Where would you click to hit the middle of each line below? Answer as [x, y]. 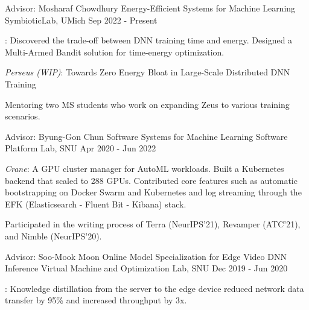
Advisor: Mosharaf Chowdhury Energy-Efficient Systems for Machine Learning [150, 8]
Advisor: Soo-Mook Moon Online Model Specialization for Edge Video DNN [146, 256]
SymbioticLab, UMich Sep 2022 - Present [81, 20]
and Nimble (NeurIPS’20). [53, 236]
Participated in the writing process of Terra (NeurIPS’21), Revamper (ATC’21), [153, 224]
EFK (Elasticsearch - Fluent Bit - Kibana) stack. [96, 204]
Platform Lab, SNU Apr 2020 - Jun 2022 [81, 148]
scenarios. [23, 116]
